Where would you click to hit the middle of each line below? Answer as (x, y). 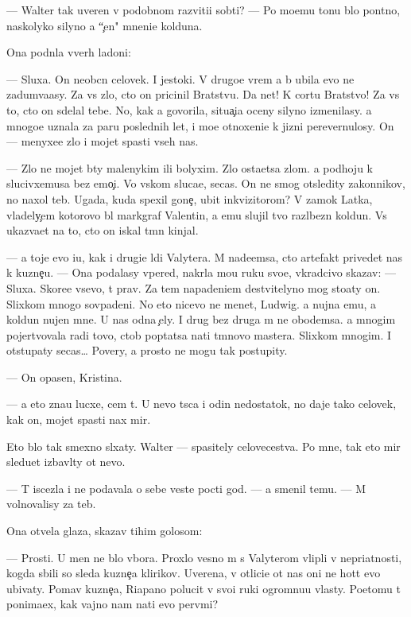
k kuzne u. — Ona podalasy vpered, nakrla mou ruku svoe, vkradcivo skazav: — (202, 272)
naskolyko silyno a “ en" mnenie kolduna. (105, 25)
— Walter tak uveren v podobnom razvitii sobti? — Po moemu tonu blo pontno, (204, 10)
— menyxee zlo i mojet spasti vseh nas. (103, 141)
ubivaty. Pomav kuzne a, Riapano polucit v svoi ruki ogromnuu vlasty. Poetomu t (204, 588)
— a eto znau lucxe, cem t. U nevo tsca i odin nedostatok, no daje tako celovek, (202, 404)
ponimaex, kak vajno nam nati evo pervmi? (112, 604)
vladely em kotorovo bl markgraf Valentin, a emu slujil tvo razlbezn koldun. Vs (197, 214)
